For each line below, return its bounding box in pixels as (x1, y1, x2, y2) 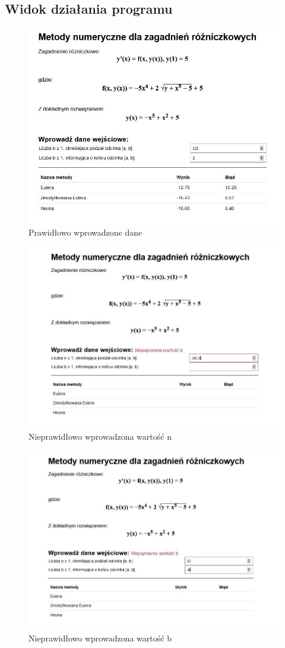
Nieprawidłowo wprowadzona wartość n (28, 430, 172, 442)
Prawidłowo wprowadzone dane (28, 226, 142, 239)
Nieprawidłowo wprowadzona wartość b (28, 632, 172, 644)
